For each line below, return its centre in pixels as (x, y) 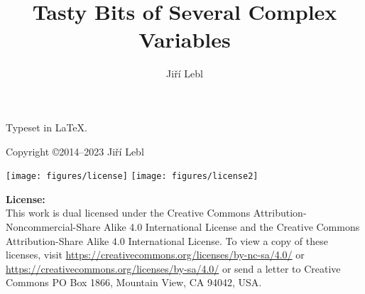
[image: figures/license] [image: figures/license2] (132, 176)
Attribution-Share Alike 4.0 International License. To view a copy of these (167, 240)
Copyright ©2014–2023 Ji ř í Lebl (75, 151)
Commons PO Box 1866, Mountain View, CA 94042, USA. (134, 282)
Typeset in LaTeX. (47, 127)
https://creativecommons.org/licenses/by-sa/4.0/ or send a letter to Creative (173, 268)
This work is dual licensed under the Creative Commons (128, 213)
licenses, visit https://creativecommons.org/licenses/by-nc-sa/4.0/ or (155, 255)
